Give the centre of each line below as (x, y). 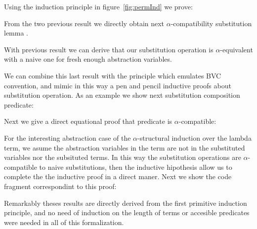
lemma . (16, 33)
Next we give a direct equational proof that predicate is (88, 121)
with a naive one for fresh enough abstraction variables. (88, 59)
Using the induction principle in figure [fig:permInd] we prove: (98, 6)
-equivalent (236, 49)
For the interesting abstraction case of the (67, 137)
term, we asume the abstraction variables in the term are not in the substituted (125, 147)
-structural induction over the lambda (194, 137)
